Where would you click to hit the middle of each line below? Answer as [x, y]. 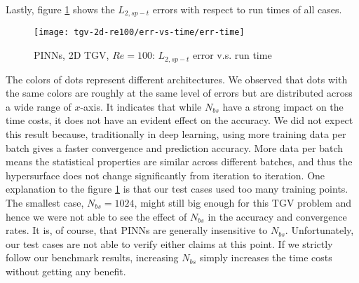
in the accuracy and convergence [277, 216]
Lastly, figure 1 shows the [60, 9]
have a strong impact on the [283, 106]
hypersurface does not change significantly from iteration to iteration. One [165, 175]
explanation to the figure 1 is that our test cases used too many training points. [177, 189]
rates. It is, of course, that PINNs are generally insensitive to [137, 230]
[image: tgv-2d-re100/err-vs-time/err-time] [139, 33]
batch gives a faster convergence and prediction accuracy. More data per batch [175, 147]
